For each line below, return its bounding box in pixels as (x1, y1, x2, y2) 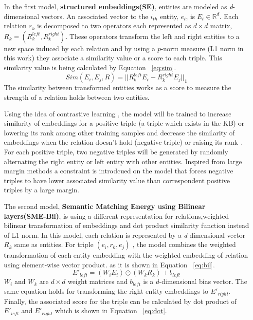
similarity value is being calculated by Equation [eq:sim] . (4, 62, 176, 72)
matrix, (210, 20, 232, 31)
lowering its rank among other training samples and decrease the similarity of (4, 127, 235, 137)
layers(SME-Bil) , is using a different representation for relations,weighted (4, 210, 229, 221)
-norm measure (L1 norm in (161, 43, 244, 53)
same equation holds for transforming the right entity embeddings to (4, 286, 209, 296)
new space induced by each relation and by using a (4, 43, 155, 53)
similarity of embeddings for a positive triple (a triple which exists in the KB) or (4, 118, 244, 128)
